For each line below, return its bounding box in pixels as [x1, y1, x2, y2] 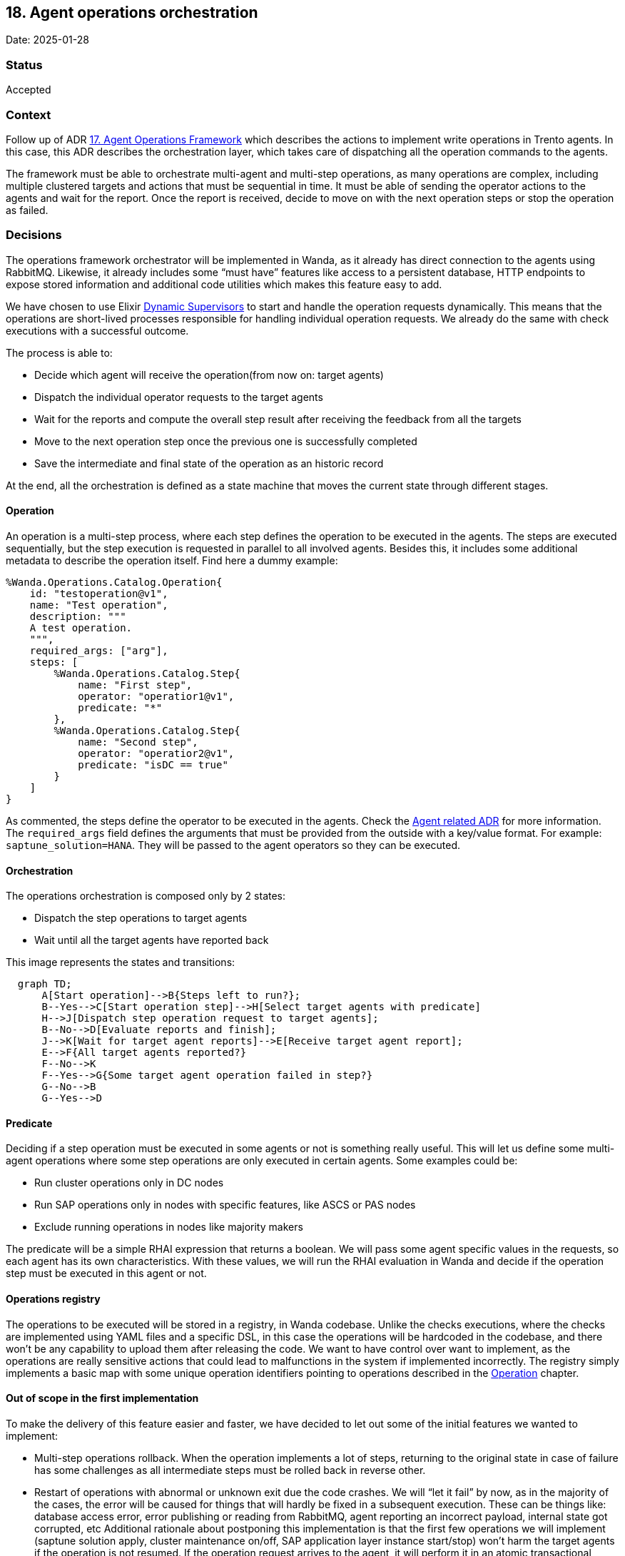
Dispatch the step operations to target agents [34, 912, 248, 925]
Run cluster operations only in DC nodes [34, 1176, 224, 1189]
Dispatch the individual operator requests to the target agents [34, 390, 323, 403]
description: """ [29, 610, 126, 622]
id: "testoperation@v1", [29, 587, 168, 599]
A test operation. [29, 621, 133, 634]
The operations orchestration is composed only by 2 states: [6, 890, 286, 902]
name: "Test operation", [29, 599, 168, 611]
